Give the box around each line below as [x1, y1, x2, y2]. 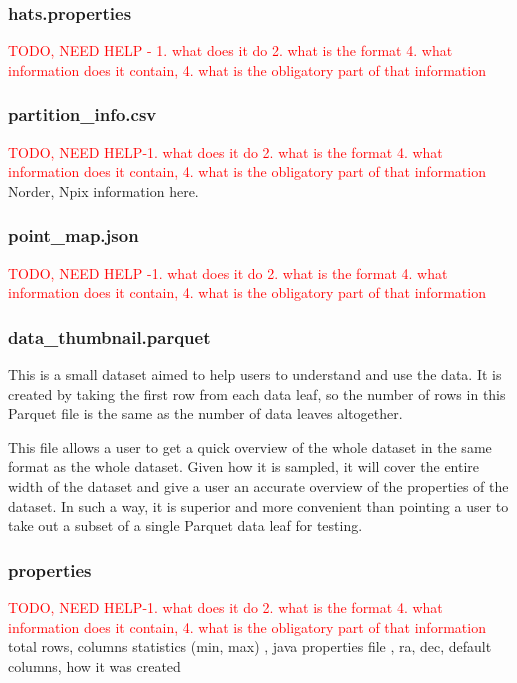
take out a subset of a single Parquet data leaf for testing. [8, 515, 363, 536]
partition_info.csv [8, 102, 157, 127]
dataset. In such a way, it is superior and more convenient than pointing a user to [8, 495, 509, 516]
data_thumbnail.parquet [8, 324, 211, 349]
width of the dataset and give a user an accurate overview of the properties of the [8, 476, 509, 496]
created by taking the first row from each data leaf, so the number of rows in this [8, 383, 506, 404]
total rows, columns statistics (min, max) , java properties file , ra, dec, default [8, 636, 492, 657]
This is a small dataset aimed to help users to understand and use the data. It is [8, 364, 502, 385]
